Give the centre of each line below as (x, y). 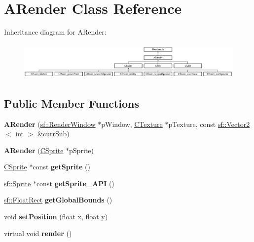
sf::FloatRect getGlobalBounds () (58, 200)
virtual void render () (38, 233)
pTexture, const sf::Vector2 (209, 124)
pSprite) (81, 150)
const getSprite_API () (75, 183)
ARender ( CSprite (34, 150)
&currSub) (54, 134)
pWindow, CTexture (132, 124)
